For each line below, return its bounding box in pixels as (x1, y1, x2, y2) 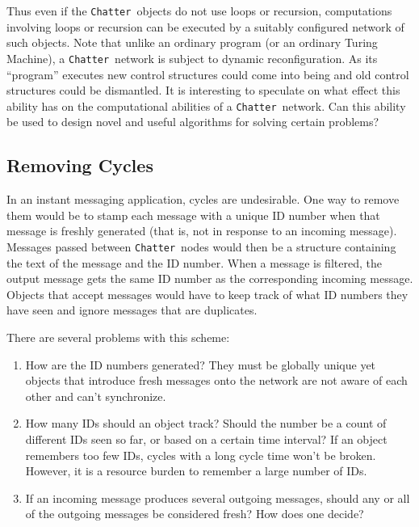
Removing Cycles (6, 153, 153, 178)
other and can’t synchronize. (25, 387, 166, 404)
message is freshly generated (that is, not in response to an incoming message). (6, 222, 397, 239)
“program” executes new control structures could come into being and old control (6, 65, 409, 82)
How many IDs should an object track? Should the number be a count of (25, 415, 387, 432)
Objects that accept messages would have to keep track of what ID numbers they (6, 285, 409, 302)
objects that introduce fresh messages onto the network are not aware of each (25, 372, 408, 389)
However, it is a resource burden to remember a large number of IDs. (25, 462, 367, 479)
